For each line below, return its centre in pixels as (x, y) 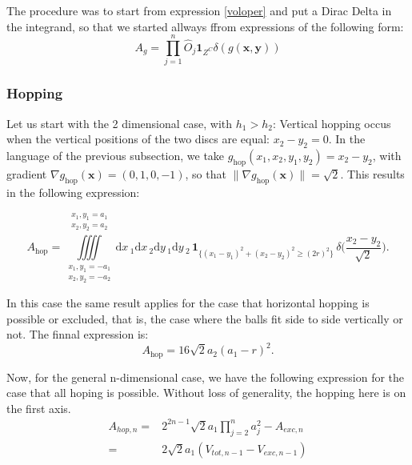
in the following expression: (73, 192)
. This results (372, 173)
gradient (27, 173)
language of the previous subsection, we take (116, 155)
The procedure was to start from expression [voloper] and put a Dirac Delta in (199, 10)
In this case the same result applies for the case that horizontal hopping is (188, 302)
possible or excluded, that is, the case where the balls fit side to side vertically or (205, 318)
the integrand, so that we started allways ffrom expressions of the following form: (205, 26)
